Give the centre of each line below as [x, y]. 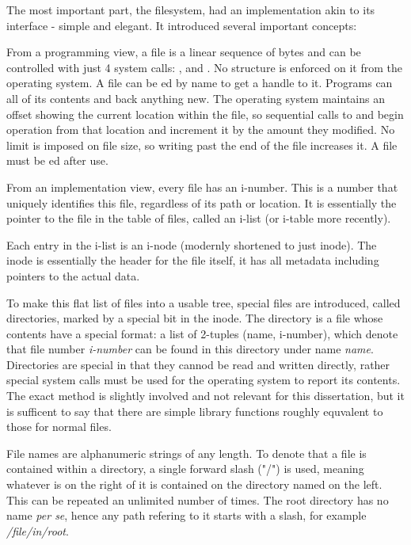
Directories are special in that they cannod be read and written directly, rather [198, 364]
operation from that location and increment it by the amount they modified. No [201, 130]
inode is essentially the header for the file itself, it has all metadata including [193, 260]
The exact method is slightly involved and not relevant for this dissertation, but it [205, 396]
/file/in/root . [38, 530]
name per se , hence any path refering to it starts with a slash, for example [186, 515]
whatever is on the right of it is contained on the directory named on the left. [194, 484]
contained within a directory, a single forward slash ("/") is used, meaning [185, 469]
